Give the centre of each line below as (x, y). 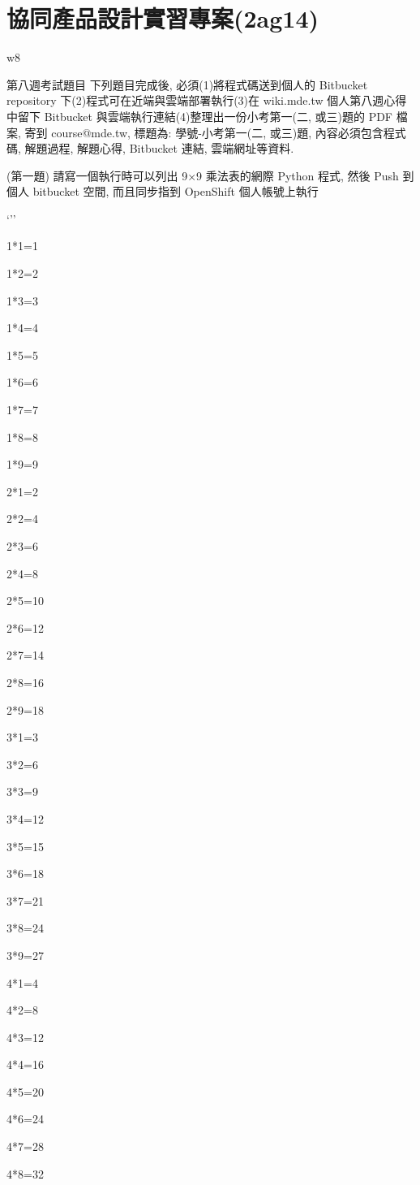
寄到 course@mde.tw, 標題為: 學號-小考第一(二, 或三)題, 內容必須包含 (204, 132)
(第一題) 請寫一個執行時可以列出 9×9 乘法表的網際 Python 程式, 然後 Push (203, 175)
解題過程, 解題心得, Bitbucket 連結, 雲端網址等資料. (159, 148)
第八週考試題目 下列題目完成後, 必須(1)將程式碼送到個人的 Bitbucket (187, 84)
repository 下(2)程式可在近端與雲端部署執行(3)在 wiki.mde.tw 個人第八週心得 (207, 100)
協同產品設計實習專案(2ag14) (163, 18)
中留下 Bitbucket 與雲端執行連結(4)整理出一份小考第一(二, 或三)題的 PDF (199, 116)
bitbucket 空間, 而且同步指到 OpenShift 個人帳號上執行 (176, 191)
